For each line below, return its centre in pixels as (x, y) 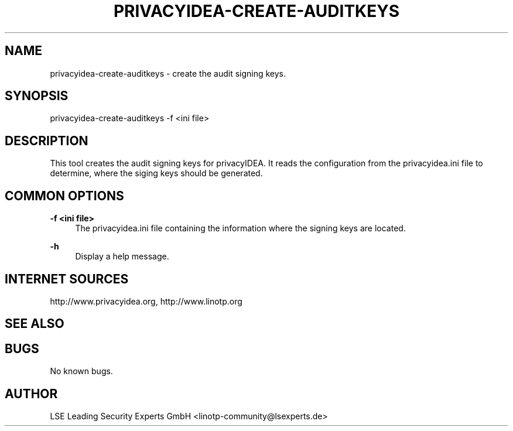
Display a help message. (122, 256)
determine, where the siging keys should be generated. (156, 173)
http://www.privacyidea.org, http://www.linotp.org (146, 301)
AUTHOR (31, 394)
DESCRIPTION (47, 141)
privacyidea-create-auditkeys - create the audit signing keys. (168, 73)
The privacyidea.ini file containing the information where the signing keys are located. (240, 228)
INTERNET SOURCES (67, 279)
